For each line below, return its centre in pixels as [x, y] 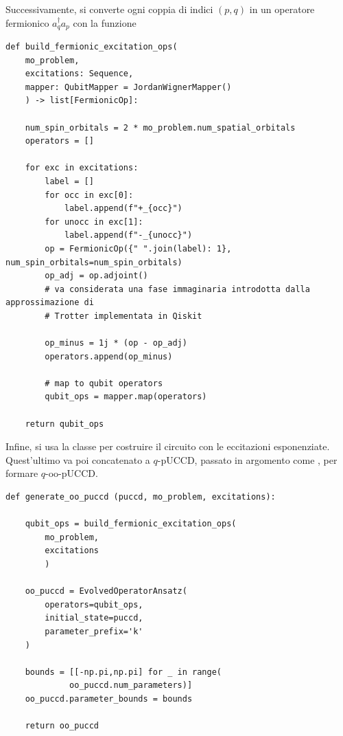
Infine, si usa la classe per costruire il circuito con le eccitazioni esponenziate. [168, 446]
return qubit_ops [64, 424]
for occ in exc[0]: [89, 195]
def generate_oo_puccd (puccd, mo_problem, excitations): [141, 497]
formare [22, 473]
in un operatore [282, 9]
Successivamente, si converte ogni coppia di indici [109, 9]
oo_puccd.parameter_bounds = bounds [109, 699]
